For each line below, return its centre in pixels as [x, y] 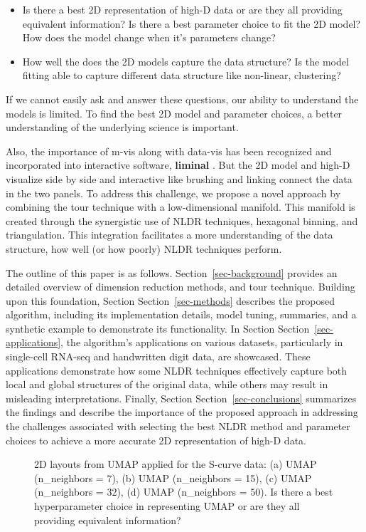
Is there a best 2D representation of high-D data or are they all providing [182, 9]
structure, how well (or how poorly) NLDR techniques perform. [144, 248]
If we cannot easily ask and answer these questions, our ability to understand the [182, 99]
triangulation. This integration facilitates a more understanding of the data [169, 235]
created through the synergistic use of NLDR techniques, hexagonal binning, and [182, 220]
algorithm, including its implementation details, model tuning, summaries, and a [181, 314]
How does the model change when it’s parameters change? [149, 37]
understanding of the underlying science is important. [122, 127]
